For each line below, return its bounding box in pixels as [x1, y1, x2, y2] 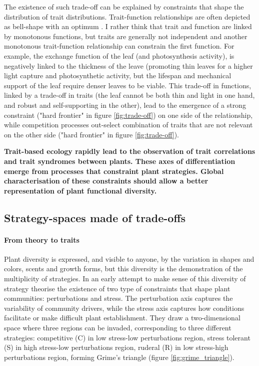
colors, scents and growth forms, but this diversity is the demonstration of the [4, 263, 243, 274]
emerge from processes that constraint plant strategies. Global [4, 165, 224, 176]
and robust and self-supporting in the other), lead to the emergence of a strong [4, 99, 246, 110]
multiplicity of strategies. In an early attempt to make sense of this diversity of [4, 273, 246, 284]
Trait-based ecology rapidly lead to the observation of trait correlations [4, 146, 255, 156]
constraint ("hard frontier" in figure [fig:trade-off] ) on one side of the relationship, [4, 109, 253, 120]
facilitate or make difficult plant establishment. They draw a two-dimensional [4, 312, 240, 323]
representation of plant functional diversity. [4, 185, 157, 196]
